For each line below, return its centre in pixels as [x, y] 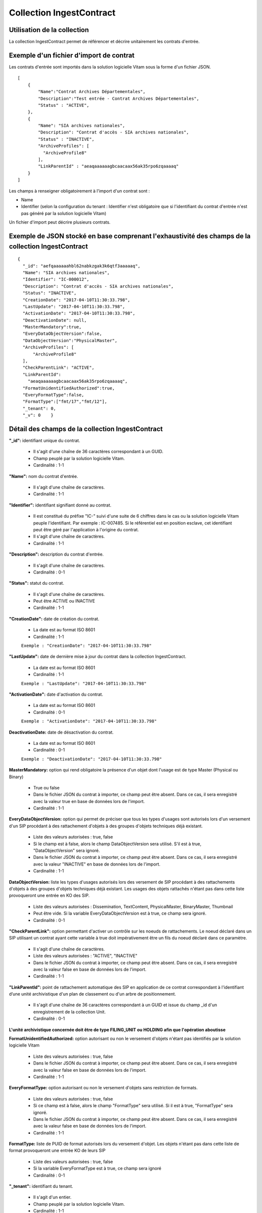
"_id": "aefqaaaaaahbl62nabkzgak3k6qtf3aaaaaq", [82, 266]
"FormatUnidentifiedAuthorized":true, [69, 388]
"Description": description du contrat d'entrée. [56, 554]
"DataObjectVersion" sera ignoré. [67, 851]
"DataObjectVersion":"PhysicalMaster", [70, 340]
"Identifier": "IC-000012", [56, 279]
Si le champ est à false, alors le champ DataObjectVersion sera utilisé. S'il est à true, [117, 844]
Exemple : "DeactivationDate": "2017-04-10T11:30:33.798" [91, 759]
